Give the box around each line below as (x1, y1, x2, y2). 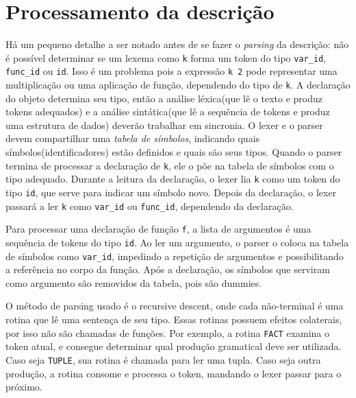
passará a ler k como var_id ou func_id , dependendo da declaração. (5, 198, 294, 213)
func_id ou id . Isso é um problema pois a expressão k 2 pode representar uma (5, 64, 338, 78)
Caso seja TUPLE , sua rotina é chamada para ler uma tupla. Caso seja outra (5, 352, 321, 366)
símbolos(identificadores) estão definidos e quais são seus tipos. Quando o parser (5, 145, 342, 159)
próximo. (5, 379, 42, 394)
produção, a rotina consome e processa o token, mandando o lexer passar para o (5, 366, 342, 380)
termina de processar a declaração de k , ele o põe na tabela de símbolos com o (5, 158, 334, 172)
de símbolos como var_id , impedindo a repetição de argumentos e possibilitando (5, 248, 344, 263)
